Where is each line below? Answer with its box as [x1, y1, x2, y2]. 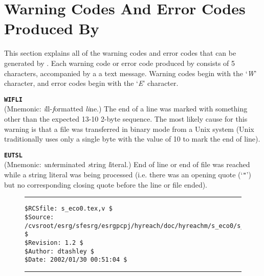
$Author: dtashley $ [25, 247, 95, 255]
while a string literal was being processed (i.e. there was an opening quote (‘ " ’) [4, 169, 251, 179]
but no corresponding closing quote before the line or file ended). [4, 179, 208, 190]
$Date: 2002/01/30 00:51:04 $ [25, 256, 127, 264]
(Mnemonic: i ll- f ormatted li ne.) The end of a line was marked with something [4, 103, 248, 114]
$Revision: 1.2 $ [25, 239, 83, 246]
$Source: [25, 213, 54, 221]
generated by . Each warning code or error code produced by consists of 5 [4, 57, 235, 68]
